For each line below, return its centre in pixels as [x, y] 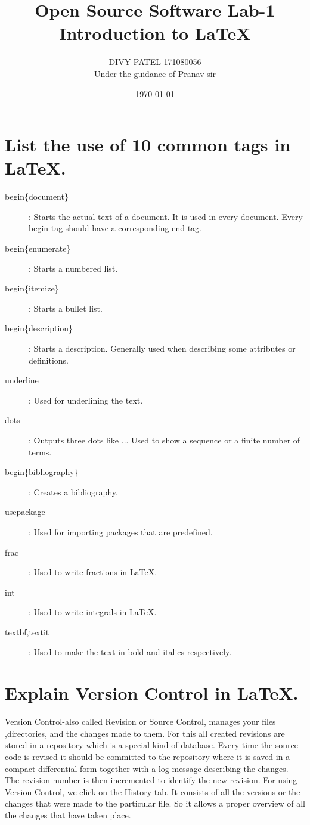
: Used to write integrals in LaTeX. [93, 612]
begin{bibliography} [42, 472]
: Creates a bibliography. [73, 491]
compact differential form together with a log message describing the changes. [147, 768]
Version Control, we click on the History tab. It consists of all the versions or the [153, 791]
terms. [40, 452]
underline [22, 380]
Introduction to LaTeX [155, 33]
